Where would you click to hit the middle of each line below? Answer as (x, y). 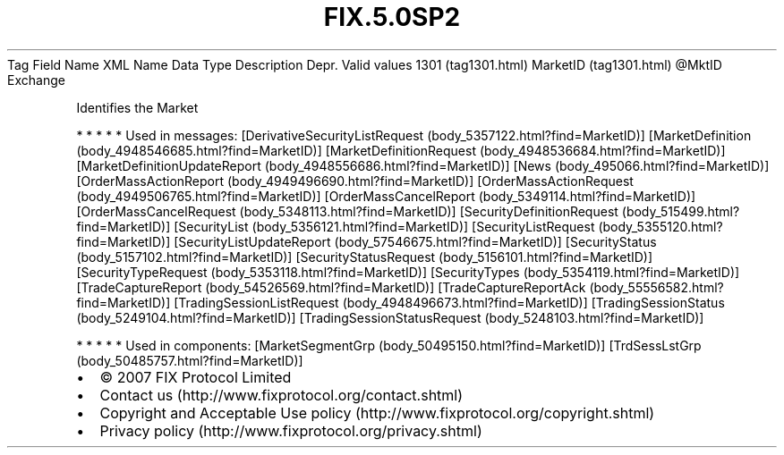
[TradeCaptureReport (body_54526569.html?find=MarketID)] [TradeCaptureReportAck (331, 287)
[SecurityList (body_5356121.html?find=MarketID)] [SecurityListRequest (384, 226)
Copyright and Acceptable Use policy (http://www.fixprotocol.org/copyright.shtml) (377, 413)
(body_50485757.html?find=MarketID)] (190, 360)
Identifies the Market (137, 107)
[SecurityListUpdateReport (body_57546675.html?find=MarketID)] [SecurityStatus (415, 241)
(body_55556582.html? (656, 287)
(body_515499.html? (681, 211)
